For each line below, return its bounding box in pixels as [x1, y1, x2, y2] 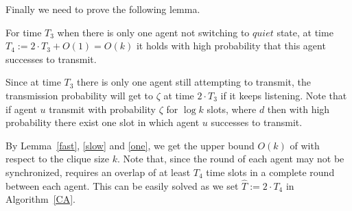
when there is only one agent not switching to [57, 25, 250, 39]
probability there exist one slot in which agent [5, 115, 200, 129]
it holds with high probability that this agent [136, 38, 326, 53]
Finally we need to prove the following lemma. [5, 2, 200, 16]
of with [290, 138, 320, 152]
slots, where [207, 101, 257, 116]
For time [5, 25, 42, 39]
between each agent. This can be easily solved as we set [5, 178, 239, 193]
